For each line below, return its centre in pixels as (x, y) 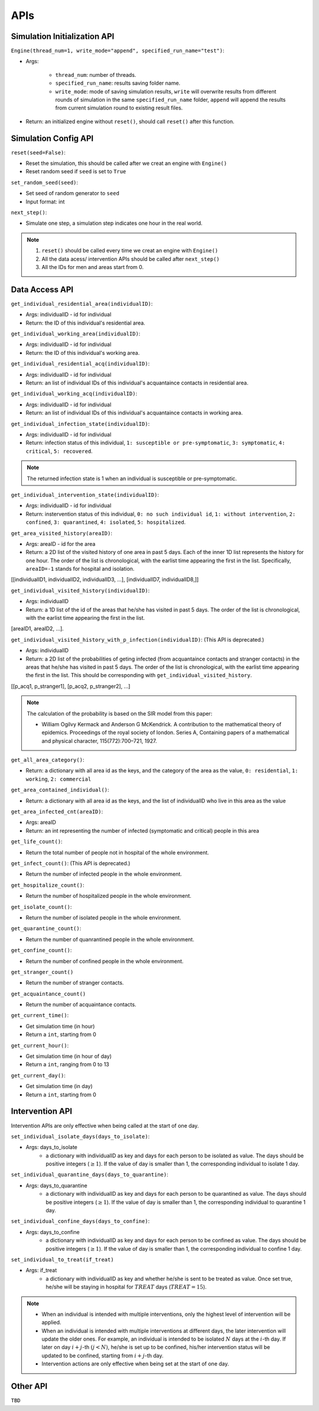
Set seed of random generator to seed (72, 193)
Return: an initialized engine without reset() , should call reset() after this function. (130, 121)
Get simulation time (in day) (59, 1086)
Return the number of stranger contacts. (75, 983)
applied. (51, 1322)
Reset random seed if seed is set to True (76, 171)
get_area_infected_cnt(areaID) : (57, 812)
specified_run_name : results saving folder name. (118, 83)
